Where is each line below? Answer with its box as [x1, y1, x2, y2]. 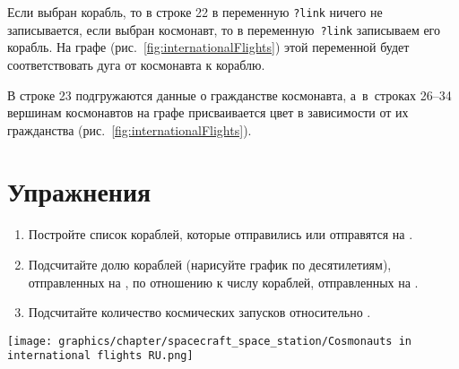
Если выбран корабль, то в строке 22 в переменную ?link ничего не [7, 3, 383, 21]
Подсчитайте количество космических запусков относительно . [28, 303, 371, 322]
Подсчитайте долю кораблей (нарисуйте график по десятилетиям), [28, 255, 392, 273]
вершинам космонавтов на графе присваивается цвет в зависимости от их [7, 103, 409, 122]
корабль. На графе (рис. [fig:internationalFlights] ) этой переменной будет [7, 38, 410, 56]
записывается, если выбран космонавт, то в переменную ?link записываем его [7, 20, 441, 39]
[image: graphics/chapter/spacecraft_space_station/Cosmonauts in [7, 334, 412, 348]
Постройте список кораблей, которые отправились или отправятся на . [28, 225, 413, 244]
